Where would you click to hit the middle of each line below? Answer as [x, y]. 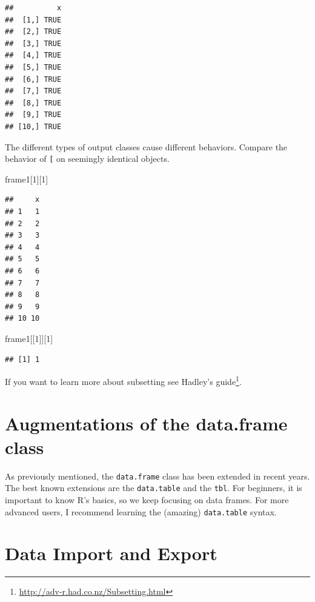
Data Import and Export [111, 553]
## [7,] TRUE [33, 91]
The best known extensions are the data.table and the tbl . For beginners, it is [154, 488]
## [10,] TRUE [33, 126]
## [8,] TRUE [33, 103]
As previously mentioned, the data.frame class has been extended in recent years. [157, 476]
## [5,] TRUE [33, 67]
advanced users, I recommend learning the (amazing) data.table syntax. [141, 511]
